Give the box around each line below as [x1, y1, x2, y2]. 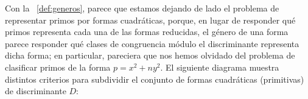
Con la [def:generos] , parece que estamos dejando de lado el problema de [5, 2, 279, 14]
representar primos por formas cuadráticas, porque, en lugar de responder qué [5, 13, 296, 26]
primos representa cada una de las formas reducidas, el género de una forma [5, 25, 289, 38]
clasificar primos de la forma [5, 60, 111, 73]
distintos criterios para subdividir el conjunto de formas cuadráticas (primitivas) [5, 72, 304, 85]
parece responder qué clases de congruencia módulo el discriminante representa [5, 37, 299, 49]
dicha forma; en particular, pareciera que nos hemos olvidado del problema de [5, 49, 295, 62]
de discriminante [5, 85, 66, 97]
